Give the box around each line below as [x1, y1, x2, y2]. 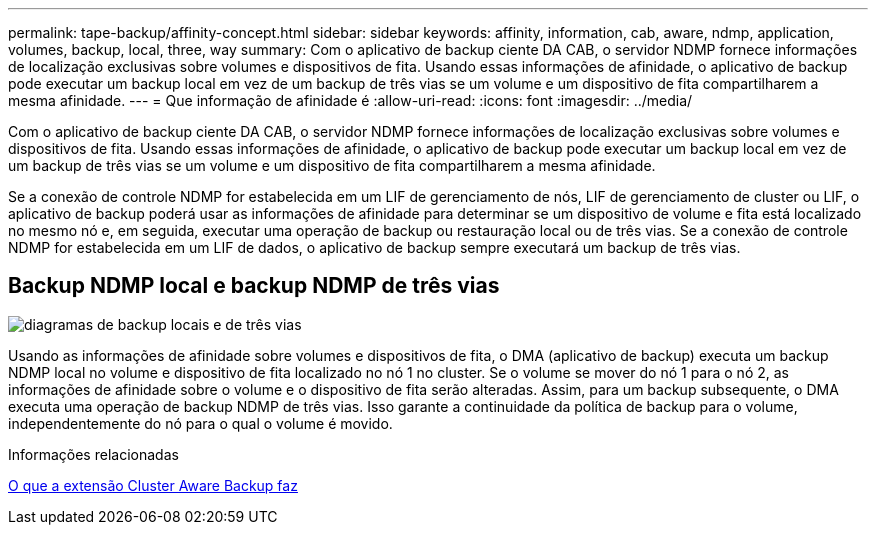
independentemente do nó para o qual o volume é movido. [8, 414, 393, 432]
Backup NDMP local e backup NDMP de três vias [8, 273, 500, 299]
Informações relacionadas [8, 445, 179, 463]
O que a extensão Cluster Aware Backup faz [8, 476, 298, 494]
